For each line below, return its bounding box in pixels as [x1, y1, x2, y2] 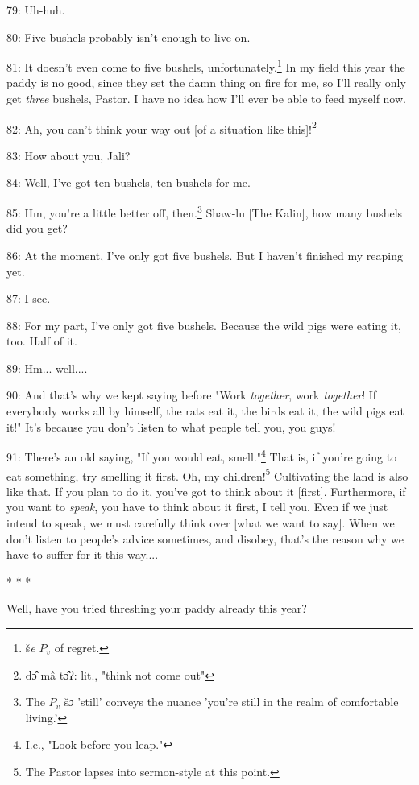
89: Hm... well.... [6, 359, 88, 376]
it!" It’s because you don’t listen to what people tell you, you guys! [6, 418, 336, 435]
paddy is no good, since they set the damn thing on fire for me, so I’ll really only [6, 74, 406, 91]
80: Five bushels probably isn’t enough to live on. [6, 28, 251, 45]
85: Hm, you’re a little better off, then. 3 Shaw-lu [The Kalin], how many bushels [6, 202, 403, 221]
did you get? [6, 220, 68, 237]
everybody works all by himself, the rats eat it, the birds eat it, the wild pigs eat [6, 403, 405, 419]
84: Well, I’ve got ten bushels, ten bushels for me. [6, 174, 251, 191]
